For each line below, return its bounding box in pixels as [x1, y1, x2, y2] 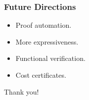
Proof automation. [15, 20, 72, 30]
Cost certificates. [15, 70, 66, 80]
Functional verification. [15, 53, 86, 63]
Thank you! [4, 86, 39, 97]
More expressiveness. [15, 36, 79, 47]
